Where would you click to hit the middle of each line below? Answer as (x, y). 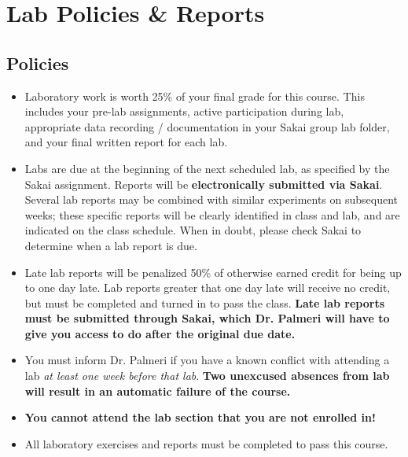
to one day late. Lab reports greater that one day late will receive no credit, (208, 287)
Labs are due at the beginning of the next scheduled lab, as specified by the (207, 168)
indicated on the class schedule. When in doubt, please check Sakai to (193, 230)
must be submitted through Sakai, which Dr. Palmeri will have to (207, 318)
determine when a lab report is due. (111, 245)
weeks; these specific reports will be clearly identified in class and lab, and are (212, 214)
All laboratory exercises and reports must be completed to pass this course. (206, 443)
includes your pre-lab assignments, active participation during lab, (184, 111)
